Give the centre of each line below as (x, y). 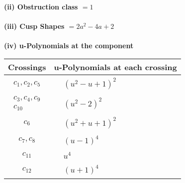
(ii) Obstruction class (41, 6)
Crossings (27, 67)
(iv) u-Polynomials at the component (69, 46)
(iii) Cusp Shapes (34, 26)
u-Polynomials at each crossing (115, 67)
